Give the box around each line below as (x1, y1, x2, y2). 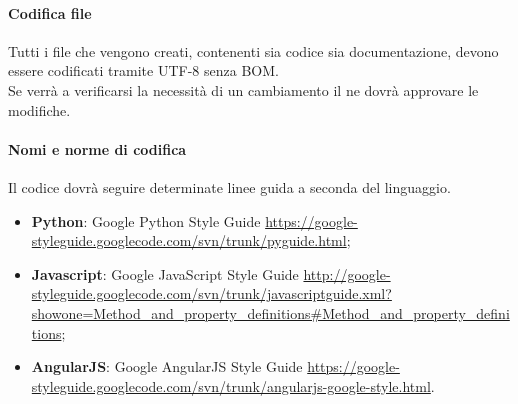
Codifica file (8, 2, 92, 23)
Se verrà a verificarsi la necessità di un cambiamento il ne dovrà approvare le (8, 79, 479, 100)
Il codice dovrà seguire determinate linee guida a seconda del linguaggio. (8, 176, 451, 197)
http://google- (303, 263, 391, 284)
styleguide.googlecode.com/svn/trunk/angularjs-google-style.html (31, 375, 431, 396)
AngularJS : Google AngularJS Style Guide (31, 356, 303, 377)
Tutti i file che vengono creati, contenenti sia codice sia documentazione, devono (8, 40, 499, 61)
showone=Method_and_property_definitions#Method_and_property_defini (31, 302, 510, 323)
